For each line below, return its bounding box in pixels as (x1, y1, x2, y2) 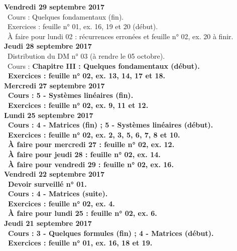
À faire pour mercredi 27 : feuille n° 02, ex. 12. (8, 139, 175, 150)
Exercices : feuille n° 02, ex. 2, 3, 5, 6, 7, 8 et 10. (8, 129, 180, 140)
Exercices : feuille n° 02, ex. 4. (8, 198, 115, 208)
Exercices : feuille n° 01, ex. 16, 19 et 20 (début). (7, 21, 158, 32)
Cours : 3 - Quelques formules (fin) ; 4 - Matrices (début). (8, 227, 214, 238)
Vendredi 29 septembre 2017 (4, 2, 105, 12)
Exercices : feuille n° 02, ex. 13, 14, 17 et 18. (8, 70, 166, 81)
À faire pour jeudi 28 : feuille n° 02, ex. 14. (8, 149, 161, 159)
